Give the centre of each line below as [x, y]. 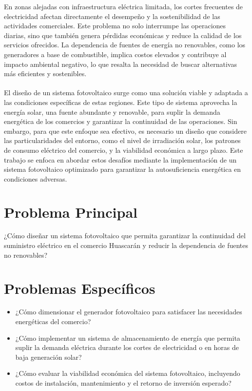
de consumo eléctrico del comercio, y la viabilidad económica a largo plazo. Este [124, 150]
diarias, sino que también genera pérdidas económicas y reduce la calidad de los [123, 35]
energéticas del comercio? [53, 321]
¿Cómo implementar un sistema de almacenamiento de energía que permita [128, 338]
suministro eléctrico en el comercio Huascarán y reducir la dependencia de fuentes [126, 245]
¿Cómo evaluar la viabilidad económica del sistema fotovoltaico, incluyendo [128, 373]
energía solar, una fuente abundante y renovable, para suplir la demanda [112, 112]
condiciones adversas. [36, 178]
